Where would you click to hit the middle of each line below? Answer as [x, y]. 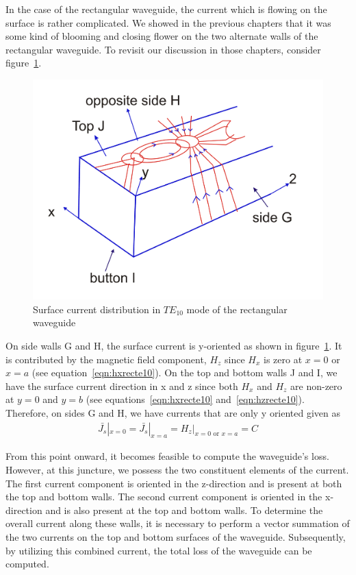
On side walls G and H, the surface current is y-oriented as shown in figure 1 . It [174, 345]
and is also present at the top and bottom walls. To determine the [184, 510]
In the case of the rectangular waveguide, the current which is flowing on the [166, 9]
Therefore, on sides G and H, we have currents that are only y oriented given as [173, 412]
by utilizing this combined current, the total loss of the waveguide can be [159, 550]
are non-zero [316, 386]
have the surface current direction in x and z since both [122, 386]
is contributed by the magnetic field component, [106, 359]
